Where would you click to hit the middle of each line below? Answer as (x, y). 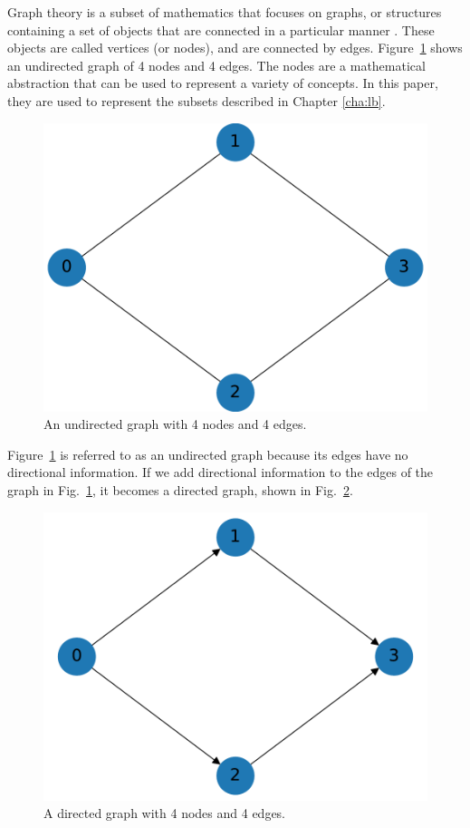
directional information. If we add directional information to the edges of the (221, 472)
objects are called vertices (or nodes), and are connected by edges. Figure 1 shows (235, 48)
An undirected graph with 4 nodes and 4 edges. (175, 424)
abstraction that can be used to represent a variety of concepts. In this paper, (223, 83)
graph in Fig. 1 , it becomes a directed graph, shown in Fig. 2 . (180, 489)
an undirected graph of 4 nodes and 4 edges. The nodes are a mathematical (216, 65)
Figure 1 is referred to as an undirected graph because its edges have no (208, 454)
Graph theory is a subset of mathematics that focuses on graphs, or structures (225, 12)
